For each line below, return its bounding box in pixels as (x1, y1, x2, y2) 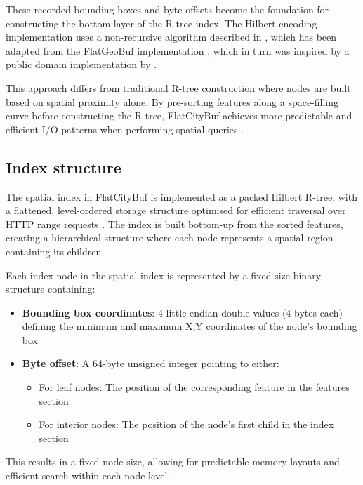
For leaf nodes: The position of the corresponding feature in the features (39, 380, 350, 394)
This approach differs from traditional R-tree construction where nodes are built (6, 80, 351, 95)
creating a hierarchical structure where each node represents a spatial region (6, 230, 334, 245)
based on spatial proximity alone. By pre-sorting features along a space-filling (6, 94, 339, 109)
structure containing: (6, 281, 95, 296)
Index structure (6, 156, 121, 178)
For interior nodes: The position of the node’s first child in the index (39, 417, 334, 432)
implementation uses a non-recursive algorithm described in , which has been (6, 29, 337, 44)
